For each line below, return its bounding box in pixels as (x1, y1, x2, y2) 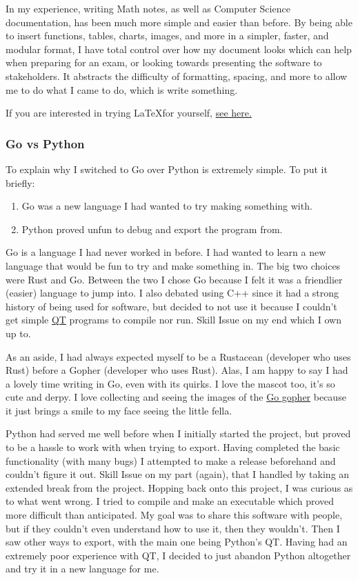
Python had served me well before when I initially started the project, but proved (6, 426, 351, 441)
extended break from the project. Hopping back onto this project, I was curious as (6, 480, 353, 494)
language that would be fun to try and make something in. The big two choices (6, 258, 341, 272)
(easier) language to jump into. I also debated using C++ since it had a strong (6, 286, 339, 300)
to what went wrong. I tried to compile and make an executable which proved (6, 494, 335, 508)
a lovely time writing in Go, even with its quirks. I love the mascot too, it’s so (6, 376, 335, 390)
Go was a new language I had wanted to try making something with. (21, 199, 312, 213)
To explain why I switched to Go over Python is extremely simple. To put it (6, 161, 328, 176)
